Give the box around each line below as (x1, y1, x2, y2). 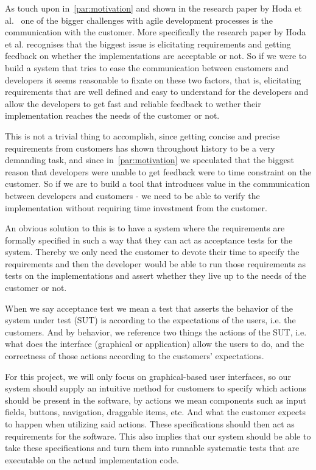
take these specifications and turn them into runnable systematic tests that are (5, 441, 300, 454)
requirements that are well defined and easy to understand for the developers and (5, 85, 309, 98)
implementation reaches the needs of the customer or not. (5, 109, 220, 122)
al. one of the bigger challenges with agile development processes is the (5, 13, 273, 26)
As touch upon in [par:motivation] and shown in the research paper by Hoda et (5, 2, 302, 14)
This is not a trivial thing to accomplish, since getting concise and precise (5, 129, 280, 142)
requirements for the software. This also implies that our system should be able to (5, 429, 311, 442)
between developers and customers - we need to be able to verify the (5, 189, 260, 202)
